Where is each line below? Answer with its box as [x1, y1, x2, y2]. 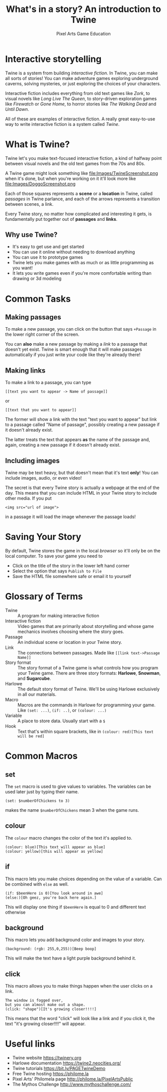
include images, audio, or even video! [5, 475, 82, 481]
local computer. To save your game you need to [5, 553, 103, 559]
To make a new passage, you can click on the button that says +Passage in [5, 326, 157, 332]
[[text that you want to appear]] [5, 408, 77, 413]
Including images [5, 456, 60, 465]
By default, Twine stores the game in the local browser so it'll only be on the [5, 548, 161, 553]
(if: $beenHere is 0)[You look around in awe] [5, 891, 103, 896]
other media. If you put [5, 496, 52, 502]
